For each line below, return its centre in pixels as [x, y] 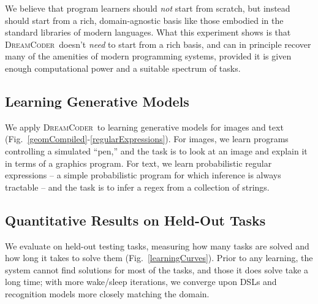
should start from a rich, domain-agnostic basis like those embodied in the [144, 20]
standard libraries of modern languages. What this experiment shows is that [148, 32]
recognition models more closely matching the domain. [107, 293]
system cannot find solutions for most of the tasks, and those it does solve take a [157, 269]
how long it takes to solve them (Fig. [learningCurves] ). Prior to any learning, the [159, 258]
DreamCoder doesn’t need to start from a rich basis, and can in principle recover [158, 44]
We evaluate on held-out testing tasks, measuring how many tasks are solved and [157, 245]
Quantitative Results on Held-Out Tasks [135, 220]
